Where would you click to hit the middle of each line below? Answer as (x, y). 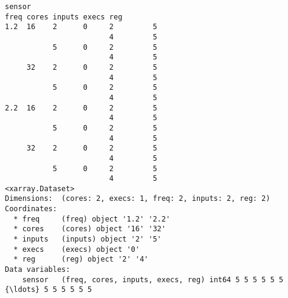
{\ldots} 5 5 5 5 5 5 (49, 290)
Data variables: (38, 270)
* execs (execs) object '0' (77, 249)
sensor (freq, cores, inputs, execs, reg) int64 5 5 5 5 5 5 (153, 279)
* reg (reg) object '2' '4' (81, 259)
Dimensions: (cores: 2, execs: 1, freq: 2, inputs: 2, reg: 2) (138, 199)
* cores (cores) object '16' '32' (90, 229)
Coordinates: (31, 209)
